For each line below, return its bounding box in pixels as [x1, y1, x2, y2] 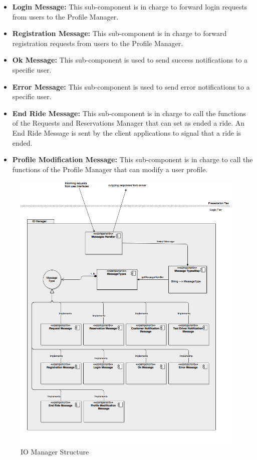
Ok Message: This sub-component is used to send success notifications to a [12, 55, 248, 65]
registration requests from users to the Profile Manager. [12, 38, 183, 48]
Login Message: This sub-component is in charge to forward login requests [12, 2, 247, 12]
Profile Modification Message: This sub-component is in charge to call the [12, 154, 253, 165]
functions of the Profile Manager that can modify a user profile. [12, 164, 208, 174]
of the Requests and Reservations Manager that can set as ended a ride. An [12, 118, 245, 128]
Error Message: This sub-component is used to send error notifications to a [12, 81, 250, 92]
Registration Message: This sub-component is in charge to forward [12, 28, 227, 39]
